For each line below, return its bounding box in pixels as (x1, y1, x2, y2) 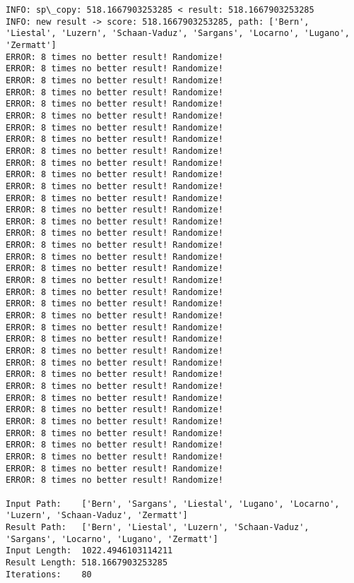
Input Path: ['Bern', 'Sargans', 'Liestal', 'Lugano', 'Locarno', (6, 498, 340, 509)
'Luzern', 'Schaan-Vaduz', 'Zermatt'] (6, 510, 188, 521)
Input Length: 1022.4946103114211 (6, 546, 173, 556)
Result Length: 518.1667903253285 (6, 557, 168, 567)
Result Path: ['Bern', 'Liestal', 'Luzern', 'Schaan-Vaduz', (6, 522, 309, 532)
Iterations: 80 (6, 569, 92, 579)
